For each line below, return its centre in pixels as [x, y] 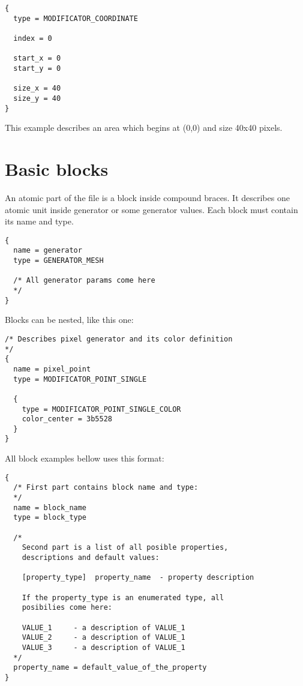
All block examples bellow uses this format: [85, 458]
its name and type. [39, 221]
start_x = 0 [37, 59]
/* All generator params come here [84, 281]
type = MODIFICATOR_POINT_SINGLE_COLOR [101, 409]
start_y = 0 [37, 68]
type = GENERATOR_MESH [58, 261]
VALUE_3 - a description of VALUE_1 [103, 647]
